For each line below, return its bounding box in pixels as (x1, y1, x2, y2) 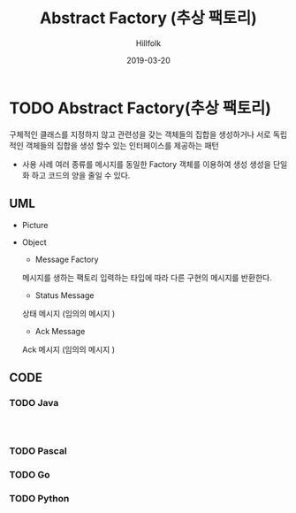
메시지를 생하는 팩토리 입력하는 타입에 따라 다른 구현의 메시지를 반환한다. (21, 272, 272, 283)
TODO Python (9, 492, 70, 504)
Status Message (34, 289, 95, 301)
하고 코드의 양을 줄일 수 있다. (31, 170, 131, 180)
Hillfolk (135, 37, 162, 49)
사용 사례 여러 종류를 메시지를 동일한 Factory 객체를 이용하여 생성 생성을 (21, 158, 271, 169)
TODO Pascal (9, 445, 68, 457)
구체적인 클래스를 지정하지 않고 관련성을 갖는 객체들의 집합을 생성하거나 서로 (9, 129, 271, 140)
